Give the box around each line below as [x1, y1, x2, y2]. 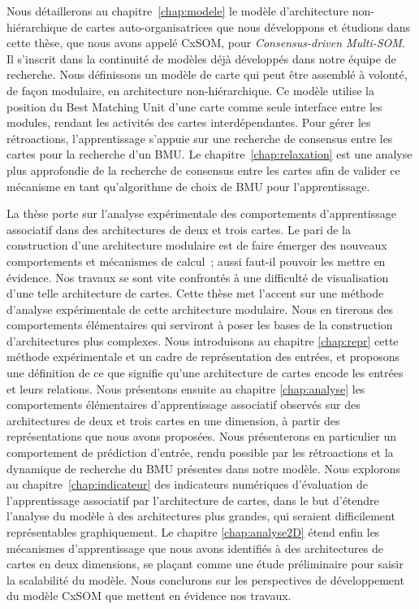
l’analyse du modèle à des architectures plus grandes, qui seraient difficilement [6, 507, 395, 524]
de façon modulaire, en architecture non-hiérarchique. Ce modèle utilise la [6, 81, 374, 98]
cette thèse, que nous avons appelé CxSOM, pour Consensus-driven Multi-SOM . [6, 34, 405, 51]
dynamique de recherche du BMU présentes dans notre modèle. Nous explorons [6, 459, 400, 476]
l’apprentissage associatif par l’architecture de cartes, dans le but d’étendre [6, 491, 379, 508]
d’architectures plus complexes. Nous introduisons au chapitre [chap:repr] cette [6, 332, 399, 349]
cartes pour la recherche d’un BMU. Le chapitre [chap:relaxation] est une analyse [6, 146, 413, 163]
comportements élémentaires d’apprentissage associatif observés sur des [6, 396, 361, 413]
